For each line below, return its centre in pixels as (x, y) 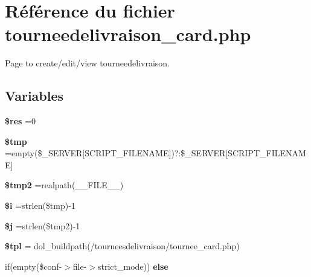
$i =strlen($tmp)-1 (40, 205)
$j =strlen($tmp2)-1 (43, 225)
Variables (34, 96)
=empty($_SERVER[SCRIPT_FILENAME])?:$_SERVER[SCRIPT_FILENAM (155, 153)
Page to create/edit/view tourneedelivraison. (87, 63)
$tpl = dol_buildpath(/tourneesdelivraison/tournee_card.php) (122, 246)
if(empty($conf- (34, 266)
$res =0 (20, 121)
